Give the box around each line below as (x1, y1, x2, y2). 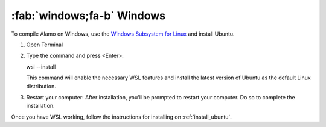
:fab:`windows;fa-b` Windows (11, 9, 166, 22)
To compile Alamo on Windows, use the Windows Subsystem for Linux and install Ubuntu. (11, 30, 235, 37)
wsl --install (26, 63, 56, 70)
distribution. (26, 82, 57, 90)
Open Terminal (26, 41, 63, 48)
